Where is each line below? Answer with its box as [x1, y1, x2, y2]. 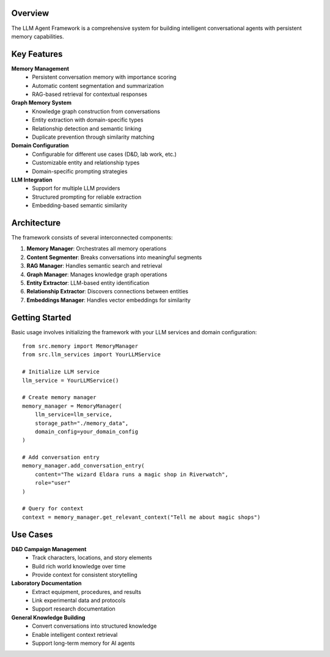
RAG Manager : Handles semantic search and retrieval [26, 262, 163, 270]
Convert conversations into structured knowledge [32, 622, 157, 629]
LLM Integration [11, 176, 53, 183]
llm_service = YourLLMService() [22, 376, 119, 384]
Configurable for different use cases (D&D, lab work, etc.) [32, 150, 177, 158]
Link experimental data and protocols [32, 596, 126, 604]
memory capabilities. [11, 32, 64, 40]
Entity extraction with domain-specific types [32, 116, 144, 123]
